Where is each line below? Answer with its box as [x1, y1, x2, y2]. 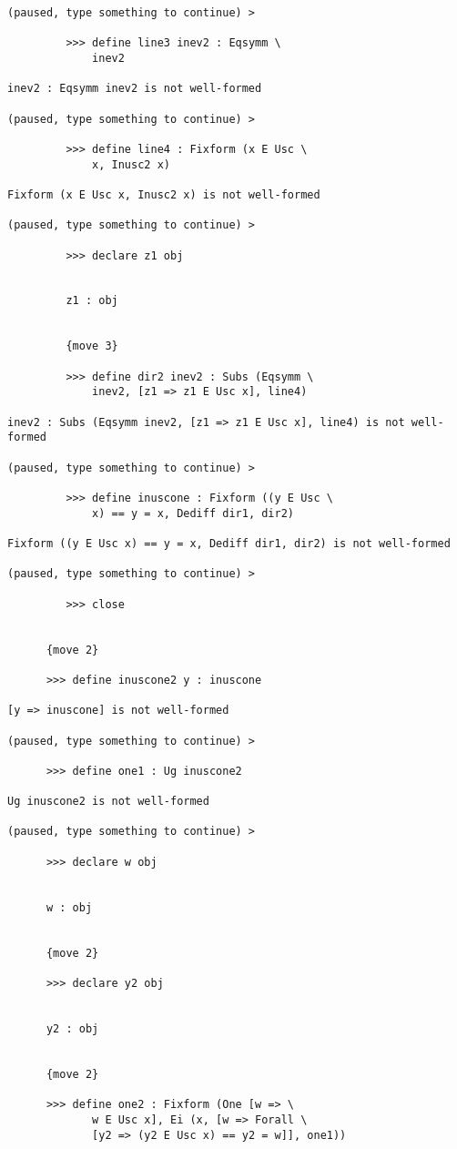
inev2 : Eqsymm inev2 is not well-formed [7, 82, 262, 96]
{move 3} [66, 340, 118, 353]
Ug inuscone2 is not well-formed [7, 795, 209, 808]
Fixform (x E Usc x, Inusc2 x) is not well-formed [7, 188, 320, 201]
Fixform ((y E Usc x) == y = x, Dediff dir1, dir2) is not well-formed [7, 536, 451, 550]
